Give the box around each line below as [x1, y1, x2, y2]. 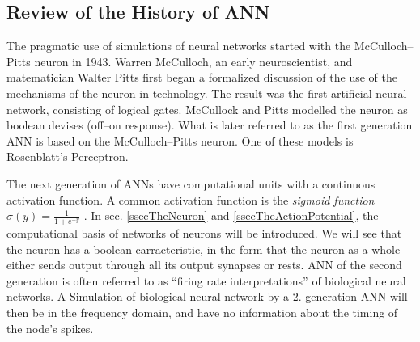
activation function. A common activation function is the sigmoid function [6, 191, 375, 208]
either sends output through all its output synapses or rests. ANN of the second [6, 256, 402, 273]
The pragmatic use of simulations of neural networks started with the [6, 37, 351, 54]
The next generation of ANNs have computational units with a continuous [6, 175, 375, 192]
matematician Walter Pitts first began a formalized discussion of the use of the [6, 69, 397, 86]
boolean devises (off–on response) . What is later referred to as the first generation [6, 116, 413, 133]
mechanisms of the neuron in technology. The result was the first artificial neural [6, 84, 407, 101]
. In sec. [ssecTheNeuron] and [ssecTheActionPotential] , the [83, 207, 379, 224]
